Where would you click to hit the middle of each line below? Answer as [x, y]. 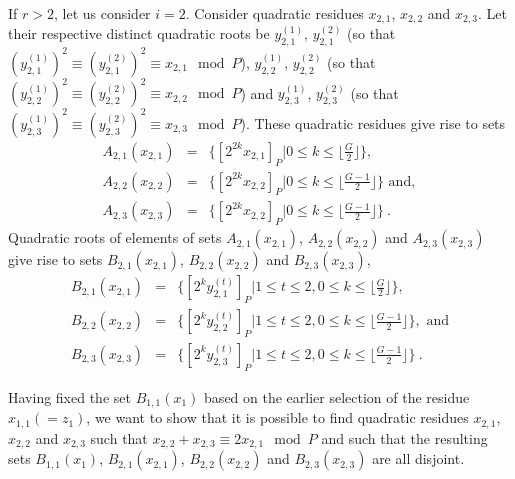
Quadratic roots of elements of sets [115, 237]
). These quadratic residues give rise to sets [373, 122]
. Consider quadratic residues [274, 13]
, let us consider [102, 13]
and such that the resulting [404, 437]
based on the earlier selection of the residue [337, 396]
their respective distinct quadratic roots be [139, 33]
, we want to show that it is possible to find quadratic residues [277, 417]
